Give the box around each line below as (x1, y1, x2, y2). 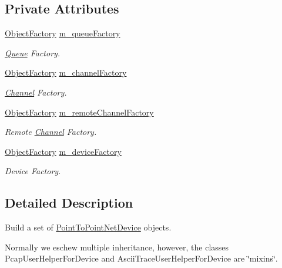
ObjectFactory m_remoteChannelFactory (5, 106, 154, 118)
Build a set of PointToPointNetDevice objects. (5, 221, 172, 233)
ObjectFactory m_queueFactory (5, 27, 120, 39)
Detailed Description (5, 194, 133, 212)
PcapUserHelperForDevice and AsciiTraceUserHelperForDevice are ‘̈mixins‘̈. (5, 252, 278, 264)
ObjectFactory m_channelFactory (5, 66, 127, 79)
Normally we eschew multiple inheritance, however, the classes (5, 240, 229, 253)
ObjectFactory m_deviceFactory (5, 145, 122, 157)
